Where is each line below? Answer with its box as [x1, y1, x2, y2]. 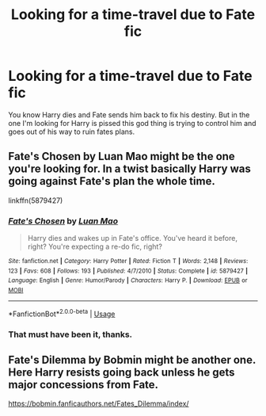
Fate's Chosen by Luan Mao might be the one [8, 150, 235, 163]
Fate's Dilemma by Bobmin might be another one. [8, 353, 256, 366]
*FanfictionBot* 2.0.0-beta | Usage [8, 307, 116, 319]
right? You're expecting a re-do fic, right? [27, 242, 162, 251]
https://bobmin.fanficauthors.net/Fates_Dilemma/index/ [8, 399, 189, 409]
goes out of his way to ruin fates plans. [8, 127, 135, 136]
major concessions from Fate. [8, 378, 159, 391]
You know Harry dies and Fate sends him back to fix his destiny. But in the [8, 109, 250, 120]
